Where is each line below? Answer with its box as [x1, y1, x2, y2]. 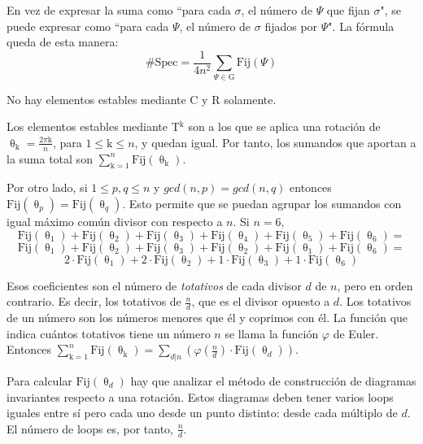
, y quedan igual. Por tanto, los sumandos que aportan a [134, 133, 416, 150]
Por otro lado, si [7, 179, 88, 196]
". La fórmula [328, 17, 395, 34]
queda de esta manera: [7, 33, 119, 50]
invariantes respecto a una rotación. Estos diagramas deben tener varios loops [7, 388, 394, 405]
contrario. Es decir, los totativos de [7, 293, 181, 310]
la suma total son [7, 150, 93, 167]
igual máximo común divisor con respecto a [7, 212, 223, 229]
